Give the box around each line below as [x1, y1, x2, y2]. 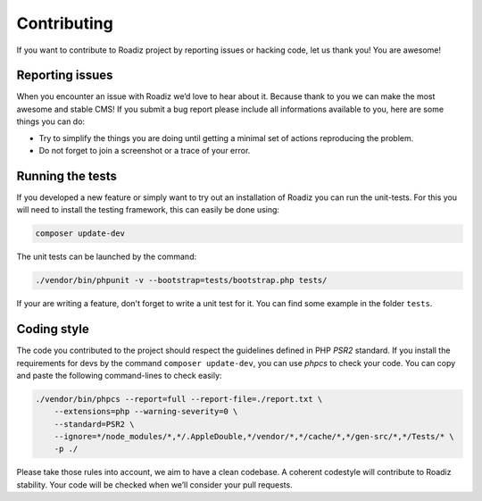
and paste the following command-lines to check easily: [16, 370, 222, 380]
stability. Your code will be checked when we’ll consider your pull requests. [16, 479, 294, 490]
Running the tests [16, 168, 118, 183]
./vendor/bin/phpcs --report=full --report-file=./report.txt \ [35, 394, 323, 404]
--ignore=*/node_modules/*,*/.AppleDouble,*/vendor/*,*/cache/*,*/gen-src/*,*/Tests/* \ [54, 431, 454, 442]
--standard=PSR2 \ [54, 419, 135, 429]
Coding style [16, 321, 89, 337]
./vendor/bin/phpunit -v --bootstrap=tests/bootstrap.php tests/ [35, 275, 328, 286]
